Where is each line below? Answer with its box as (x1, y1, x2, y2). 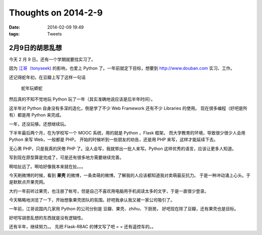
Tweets (47, 31, 62, 36)
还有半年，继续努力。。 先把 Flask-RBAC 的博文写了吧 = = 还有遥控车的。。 (9, 224, 156, 230)
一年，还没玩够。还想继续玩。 (9, 121, 69, 127)
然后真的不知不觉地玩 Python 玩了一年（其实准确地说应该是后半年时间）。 (9, 96, 155, 102)
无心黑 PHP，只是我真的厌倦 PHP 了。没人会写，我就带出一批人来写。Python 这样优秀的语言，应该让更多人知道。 (9, 146, 236, 151)
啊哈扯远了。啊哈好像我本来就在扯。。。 (9, 163, 86, 169)
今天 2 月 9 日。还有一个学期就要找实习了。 (9, 56, 96, 62)
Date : (9, 24, 20, 30)
